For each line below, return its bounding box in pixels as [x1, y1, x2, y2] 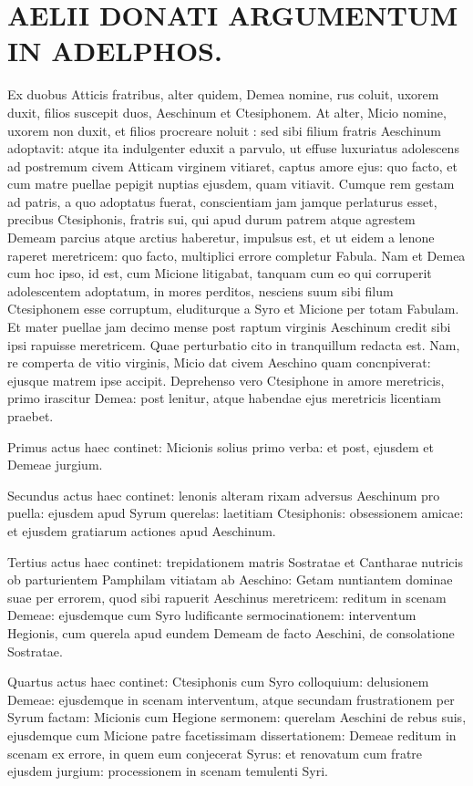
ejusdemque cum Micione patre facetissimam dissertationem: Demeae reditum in [7, 725, 457, 744]
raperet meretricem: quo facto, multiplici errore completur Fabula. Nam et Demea [7, 245, 466, 264]
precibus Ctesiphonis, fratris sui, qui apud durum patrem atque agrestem [7, 210, 416, 229]
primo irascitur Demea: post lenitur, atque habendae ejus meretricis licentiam [7, 388, 441, 408]
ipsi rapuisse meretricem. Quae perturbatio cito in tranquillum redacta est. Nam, [7, 335, 460, 354]
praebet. [7, 407, 54, 425]
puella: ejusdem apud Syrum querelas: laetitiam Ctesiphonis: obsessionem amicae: [7, 503, 464, 522]
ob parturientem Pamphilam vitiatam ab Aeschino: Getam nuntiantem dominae [7, 570, 453, 589]
